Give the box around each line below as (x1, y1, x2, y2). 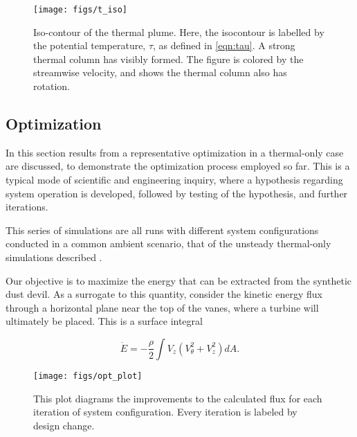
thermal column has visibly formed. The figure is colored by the (33, 51, 304, 66)
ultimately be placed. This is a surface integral (6, 314, 203, 328)
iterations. (6, 199, 48, 214)
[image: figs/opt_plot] (33, 371, 143, 381)
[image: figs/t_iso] (33, 5, 128, 15)
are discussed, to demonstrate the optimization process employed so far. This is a (6, 159, 350, 173)
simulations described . (6, 249, 102, 264)
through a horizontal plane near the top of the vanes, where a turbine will (6, 300, 319, 314)
